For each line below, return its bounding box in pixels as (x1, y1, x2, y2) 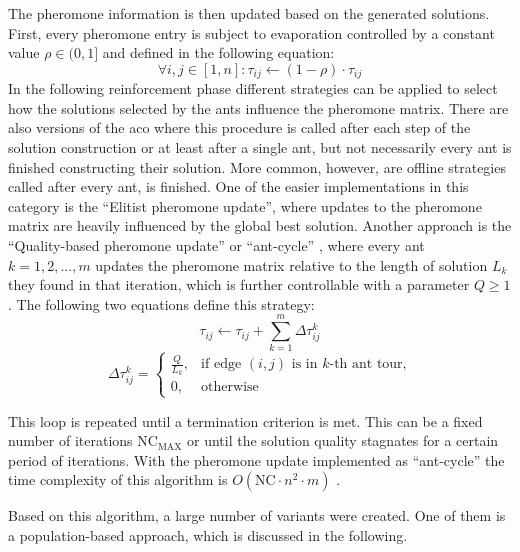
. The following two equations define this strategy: (8, 293, 315, 314)
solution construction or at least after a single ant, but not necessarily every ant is (8, 137, 512, 158)
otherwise (201, 380, 259, 395)
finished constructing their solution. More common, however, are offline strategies (8, 156, 506, 177)
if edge (201, 357, 242, 372)
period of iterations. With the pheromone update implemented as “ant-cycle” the (8, 449, 505, 470)
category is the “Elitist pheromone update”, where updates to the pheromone (8, 195, 482, 216)
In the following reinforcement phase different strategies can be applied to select (8, 78, 498, 99)
